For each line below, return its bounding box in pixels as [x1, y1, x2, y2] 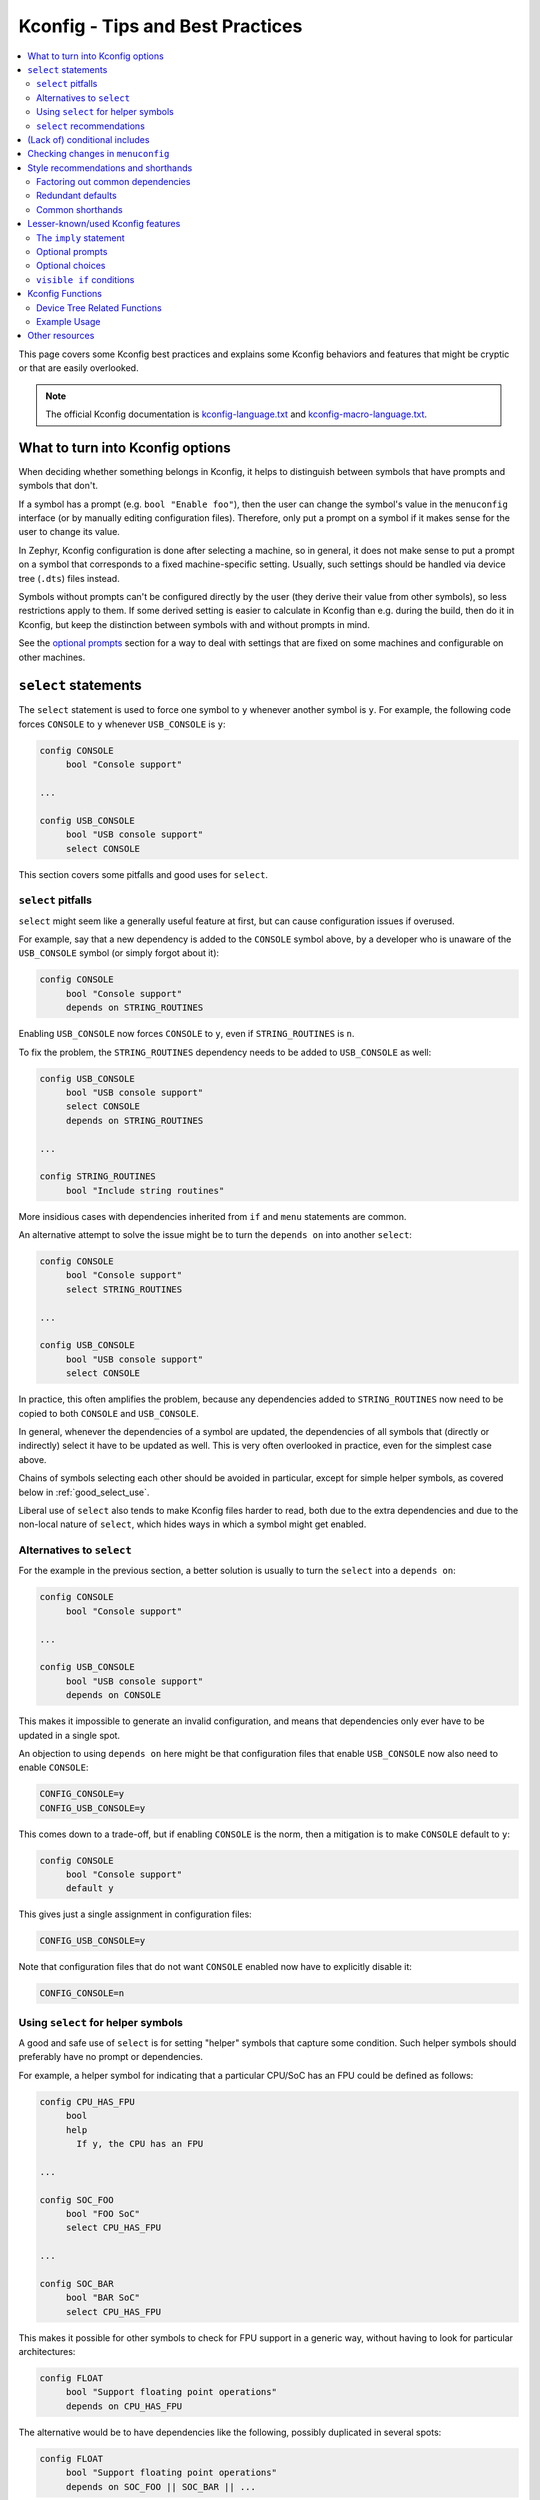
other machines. [18, 651, 86, 663]
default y [65, 1883, 114, 1894]
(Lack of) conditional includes [27, 133, 150, 145]
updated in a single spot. [18, 1729, 120, 1741]
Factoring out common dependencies [36, 176, 191, 188]
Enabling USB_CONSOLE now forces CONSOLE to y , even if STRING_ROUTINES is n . [18, 1028, 355, 1040]
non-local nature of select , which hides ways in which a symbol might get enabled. [18, 1518, 367, 1530]
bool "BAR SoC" [65, 2292, 140, 2304]
